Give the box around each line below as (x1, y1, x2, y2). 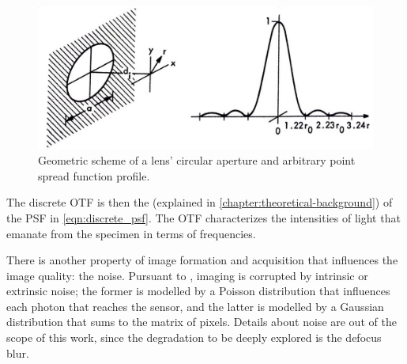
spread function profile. (38, 167, 150, 184)
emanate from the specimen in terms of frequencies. (6, 225, 256, 241)
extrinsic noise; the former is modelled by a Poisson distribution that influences (6, 282, 390, 299)
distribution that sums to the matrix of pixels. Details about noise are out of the (6, 313, 397, 330)
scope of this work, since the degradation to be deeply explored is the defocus (6, 329, 382, 346)
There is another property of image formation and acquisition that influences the (6, 252, 398, 268)
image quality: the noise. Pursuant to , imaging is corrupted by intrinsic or (6, 267, 368, 283)
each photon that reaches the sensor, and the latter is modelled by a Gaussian (6, 298, 384, 314)
